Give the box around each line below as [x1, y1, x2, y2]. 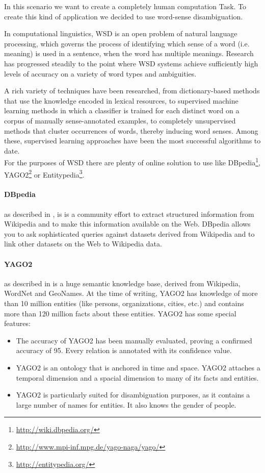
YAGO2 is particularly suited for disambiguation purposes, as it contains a [16, 389, 250, 400]
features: [4, 318, 31, 329]
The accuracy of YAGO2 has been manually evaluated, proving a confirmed [16, 335, 252, 345]
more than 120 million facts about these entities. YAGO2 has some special [4, 308, 236, 318]
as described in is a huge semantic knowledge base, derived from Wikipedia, [4, 278, 241, 288]
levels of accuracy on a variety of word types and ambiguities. [4, 68, 197, 79]
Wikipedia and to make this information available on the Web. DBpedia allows [4, 218, 251, 229]
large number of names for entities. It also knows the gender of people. [16, 399, 236, 410]
